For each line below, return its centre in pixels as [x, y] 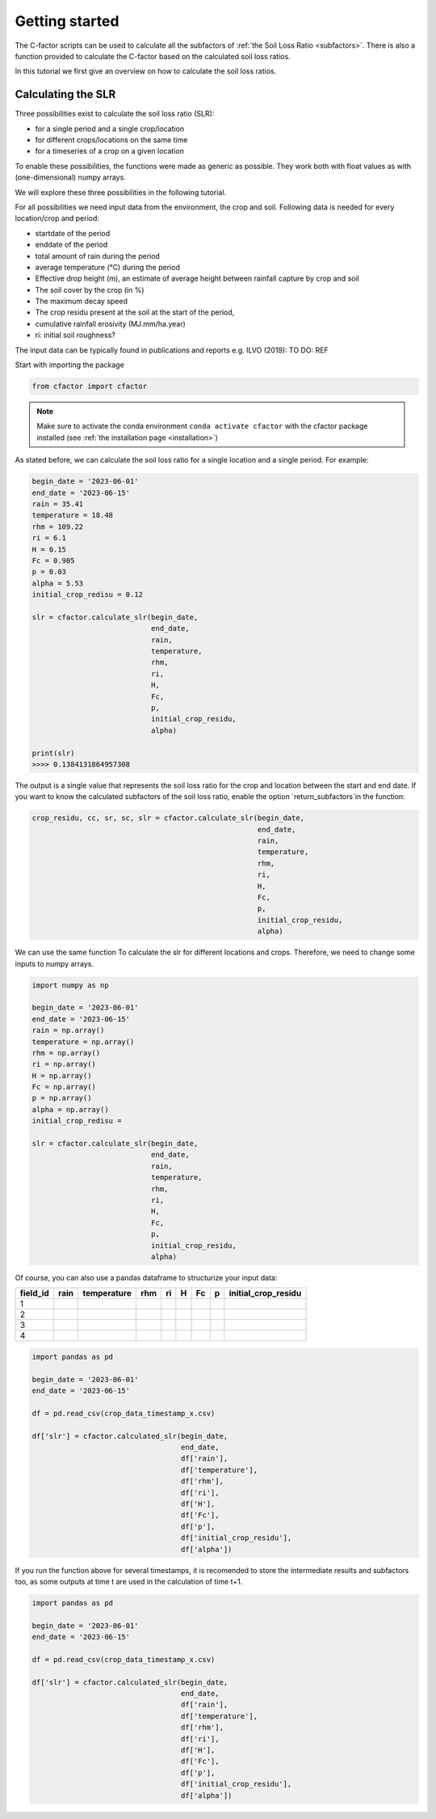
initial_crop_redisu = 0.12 [87, 595]
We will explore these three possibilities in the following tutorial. [120, 192]
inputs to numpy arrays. [55, 963]
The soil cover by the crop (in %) [90, 290]
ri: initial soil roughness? [75, 335]
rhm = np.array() [66, 1053]
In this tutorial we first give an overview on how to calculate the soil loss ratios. [146, 71]
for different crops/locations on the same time [111, 140]
